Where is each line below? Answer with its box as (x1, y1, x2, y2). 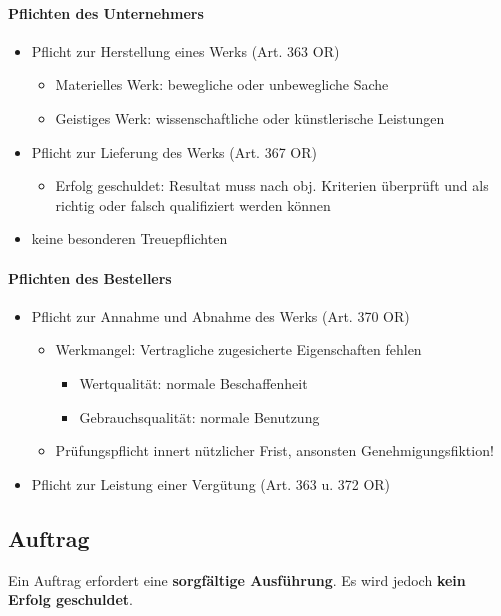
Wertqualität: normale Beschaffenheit (79, 372, 308, 393)
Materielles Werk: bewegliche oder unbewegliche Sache (55, 74, 389, 95)
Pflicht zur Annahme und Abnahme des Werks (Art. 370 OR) (31, 305, 410, 326)
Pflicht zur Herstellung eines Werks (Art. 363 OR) (31, 40, 340, 61)
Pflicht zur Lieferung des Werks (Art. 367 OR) (31, 141, 317, 162)
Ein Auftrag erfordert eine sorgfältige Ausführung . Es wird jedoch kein (8, 569, 466, 590)
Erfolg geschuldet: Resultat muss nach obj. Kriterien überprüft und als (55, 175, 489, 196)
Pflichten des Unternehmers (8, 2, 204, 23)
